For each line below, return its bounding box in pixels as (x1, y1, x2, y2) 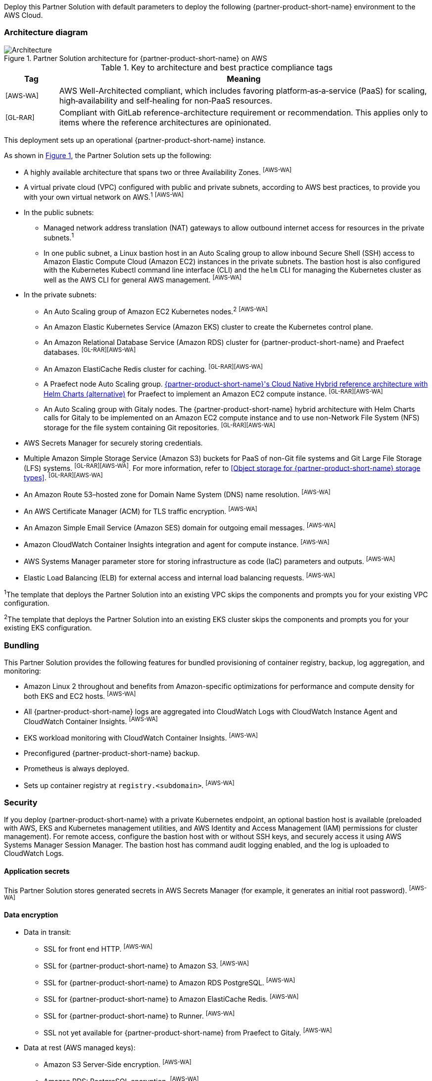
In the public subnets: (24, 208, 94, 217)
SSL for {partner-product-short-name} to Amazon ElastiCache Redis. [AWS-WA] (44, 993, 299, 1004)
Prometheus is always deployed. (24, 764, 129, 773)
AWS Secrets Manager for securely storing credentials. (24, 438, 203, 447)
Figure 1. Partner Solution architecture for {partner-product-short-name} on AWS (4, 54, 267, 62)
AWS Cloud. (4, 11, 43, 19)
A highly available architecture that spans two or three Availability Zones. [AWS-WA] (24, 166, 292, 176)
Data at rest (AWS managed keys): (24, 1043, 136, 1052)
